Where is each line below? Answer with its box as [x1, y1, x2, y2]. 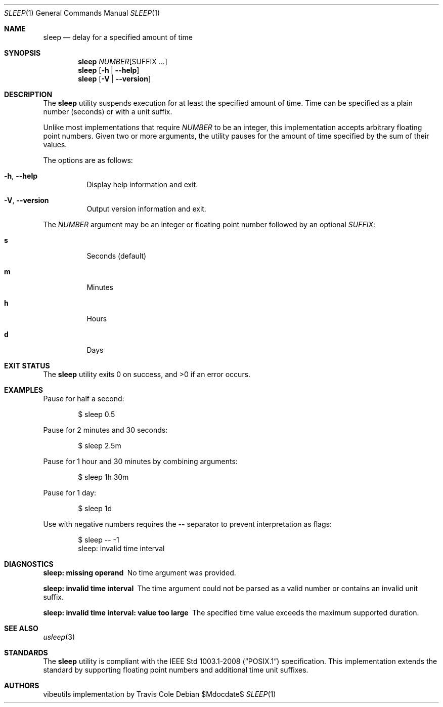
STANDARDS [4, 648, 48, 657]
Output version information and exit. [86, 204, 206, 213]
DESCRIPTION [4, 90, 53, 99]
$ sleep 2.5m [78, 441, 121, 450]
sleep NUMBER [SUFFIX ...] [78, 57, 167, 66]
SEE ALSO [4, 624, 38, 633]
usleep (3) [43, 633, 75, 641]
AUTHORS [4, 681, 39, 690]
